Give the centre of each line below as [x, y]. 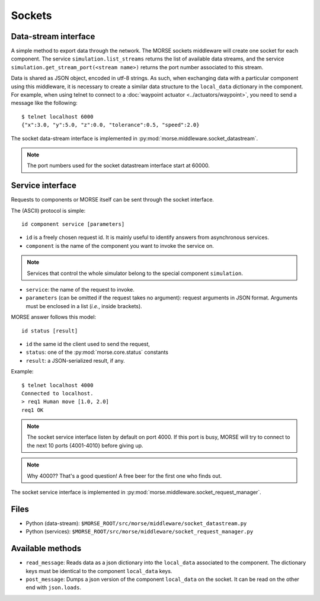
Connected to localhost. [57, 393]
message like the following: [44, 103]
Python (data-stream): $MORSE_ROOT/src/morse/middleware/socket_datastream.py [136, 523]
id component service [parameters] [73, 224]
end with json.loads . [53, 587]
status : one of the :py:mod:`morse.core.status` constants [97, 352]
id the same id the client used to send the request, [88, 344]
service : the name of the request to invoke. [80, 290]
